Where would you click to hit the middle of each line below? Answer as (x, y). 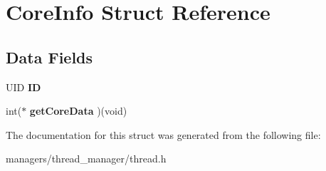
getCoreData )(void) (78, 111)
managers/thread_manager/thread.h (86, 159)
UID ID (23, 87)
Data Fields (49, 57)
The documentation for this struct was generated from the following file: (163, 134)
